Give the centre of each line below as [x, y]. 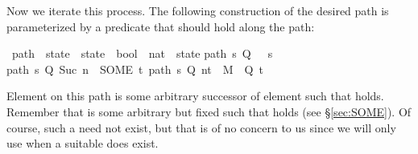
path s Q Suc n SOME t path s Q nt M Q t [135, 69]
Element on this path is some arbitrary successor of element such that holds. [195, 96]
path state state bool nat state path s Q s [142, 53]
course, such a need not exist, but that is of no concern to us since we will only [201, 127]
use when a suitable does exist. [83, 143]
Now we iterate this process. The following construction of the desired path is [198, 10]
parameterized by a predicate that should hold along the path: [161, 26]
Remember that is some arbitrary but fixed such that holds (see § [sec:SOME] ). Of [209, 111]
